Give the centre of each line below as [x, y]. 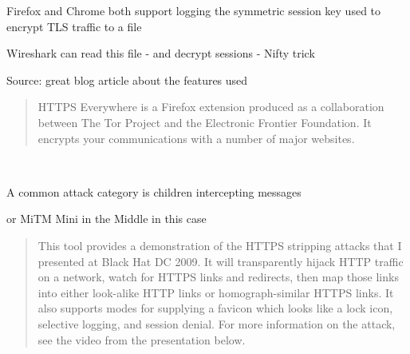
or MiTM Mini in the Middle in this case [106, 219]
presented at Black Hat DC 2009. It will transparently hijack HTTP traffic [221, 261]
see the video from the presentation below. [142, 339]
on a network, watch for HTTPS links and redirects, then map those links [218, 277]
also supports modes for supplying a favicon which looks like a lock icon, [215, 308]
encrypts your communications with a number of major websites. [196, 138]
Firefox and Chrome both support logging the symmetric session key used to [194, 10]
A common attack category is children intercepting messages [154, 191]
